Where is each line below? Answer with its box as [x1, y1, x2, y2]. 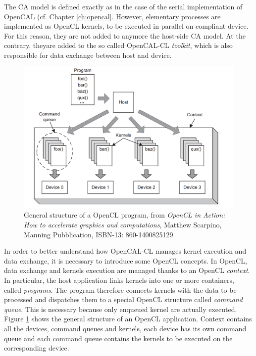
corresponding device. [4, 343, 69, 353]
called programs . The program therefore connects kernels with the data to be [4, 284, 237, 295]
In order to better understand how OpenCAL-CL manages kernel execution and [4, 246, 247, 256]
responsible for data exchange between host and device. [4, 49, 172, 60]
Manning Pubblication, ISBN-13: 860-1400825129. [24, 229, 175, 239]
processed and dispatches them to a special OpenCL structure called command [4, 294, 243, 305]
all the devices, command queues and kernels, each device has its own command [4, 323, 247, 333]
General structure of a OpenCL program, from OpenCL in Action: [24, 210, 225, 220]
